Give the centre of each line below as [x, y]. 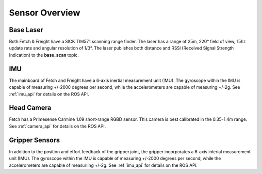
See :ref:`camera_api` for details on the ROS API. [57, 126]
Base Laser [26, 30]
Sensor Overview [45, 13]
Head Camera [30, 108]
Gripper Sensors [34, 140]
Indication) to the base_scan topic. [44, 55]
